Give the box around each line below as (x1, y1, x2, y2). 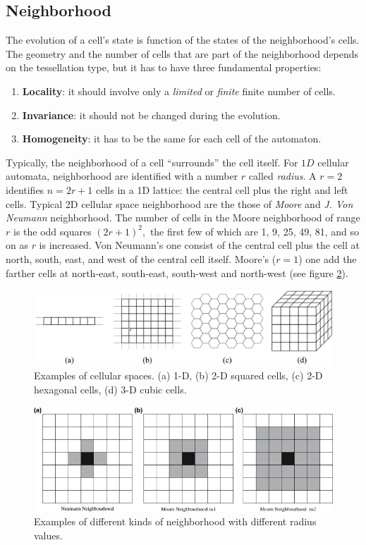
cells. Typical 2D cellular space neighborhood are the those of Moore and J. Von (6, 196, 353, 211)
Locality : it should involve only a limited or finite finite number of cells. (22, 83, 336, 98)
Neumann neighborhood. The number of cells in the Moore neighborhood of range (6, 210, 360, 225)
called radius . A (248, 169, 317, 183)
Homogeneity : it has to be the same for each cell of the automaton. (22, 131, 322, 146)
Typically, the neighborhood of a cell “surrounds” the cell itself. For (6, 154, 298, 169)
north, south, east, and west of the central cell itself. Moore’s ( (6, 251, 276, 266)
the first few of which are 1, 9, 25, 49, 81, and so (150, 223, 360, 238)
